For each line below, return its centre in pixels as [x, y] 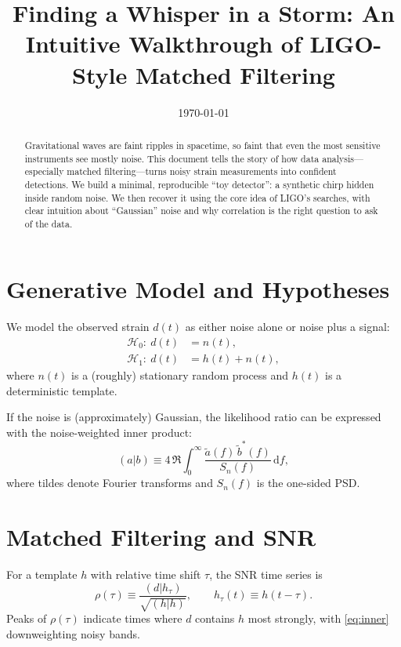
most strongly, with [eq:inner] [318, 618]
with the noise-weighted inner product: [99, 432]
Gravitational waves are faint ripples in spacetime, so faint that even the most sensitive [202, 145]
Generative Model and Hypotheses [198, 289]
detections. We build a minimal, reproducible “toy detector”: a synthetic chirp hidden [199, 184]
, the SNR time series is [266, 574]
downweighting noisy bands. [73, 633]
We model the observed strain [78, 327]
